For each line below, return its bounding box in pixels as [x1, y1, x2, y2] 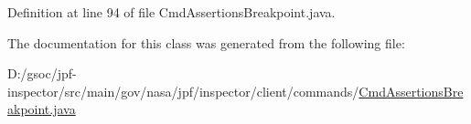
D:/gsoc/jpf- [7, 64, 77, 83]
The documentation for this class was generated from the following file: [7, 33, 405, 52]
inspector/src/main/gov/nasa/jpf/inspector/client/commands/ [7, 81, 359, 100]
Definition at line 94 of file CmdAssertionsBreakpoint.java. [7, 3, 336, 21]
